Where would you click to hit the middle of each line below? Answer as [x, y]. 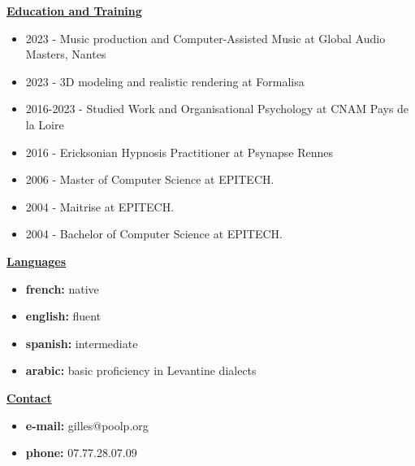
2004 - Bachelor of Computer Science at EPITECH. [154, 234]
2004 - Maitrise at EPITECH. [100, 206]
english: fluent [63, 316]
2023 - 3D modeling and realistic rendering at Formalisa [165, 81]
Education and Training [74, 11]
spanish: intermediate [82, 343]
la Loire [45, 124]
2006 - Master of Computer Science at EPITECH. [150, 179]
